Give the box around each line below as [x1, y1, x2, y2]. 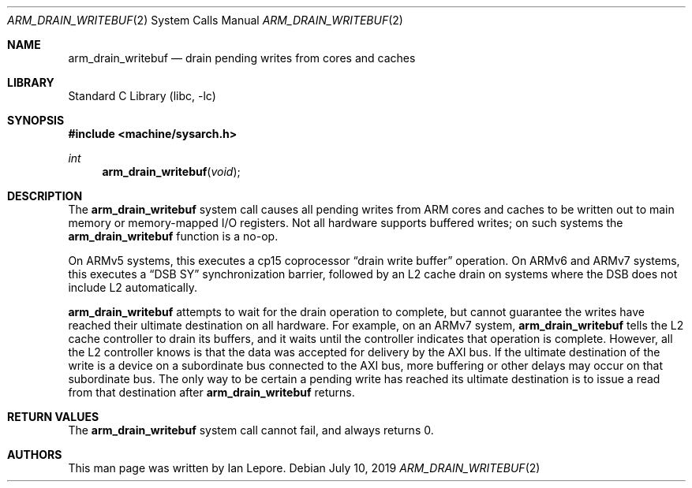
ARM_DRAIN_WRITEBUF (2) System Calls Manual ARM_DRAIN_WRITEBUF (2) [7, 13, 403, 27]
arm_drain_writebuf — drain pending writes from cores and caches [68, 51, 416, 65]
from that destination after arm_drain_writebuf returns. [68, 386, 355, 399]
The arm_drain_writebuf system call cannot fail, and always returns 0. [68, 423, 434, 437]
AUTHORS [7, 448, 62, 461]
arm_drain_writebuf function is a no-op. [68, 229, 279, 243]
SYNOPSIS [7, 114, 65, 127]
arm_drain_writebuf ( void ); [102, 165, 241, 178]
